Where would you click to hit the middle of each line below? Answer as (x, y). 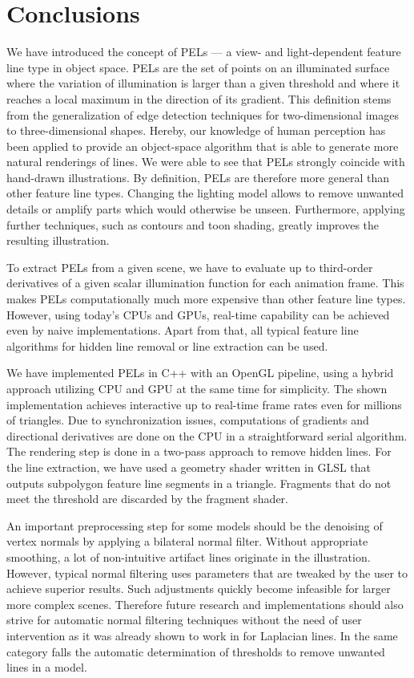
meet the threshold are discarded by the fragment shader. (147, 499)
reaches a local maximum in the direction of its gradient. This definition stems (199, 98)
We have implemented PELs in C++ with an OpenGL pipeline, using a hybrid (200, 373)
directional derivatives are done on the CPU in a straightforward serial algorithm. (207, 435)
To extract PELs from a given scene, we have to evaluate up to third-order (190, 267)
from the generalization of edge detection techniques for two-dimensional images (203, 114)
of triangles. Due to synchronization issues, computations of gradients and (188, 420)
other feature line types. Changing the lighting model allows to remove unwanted (205, 193)
